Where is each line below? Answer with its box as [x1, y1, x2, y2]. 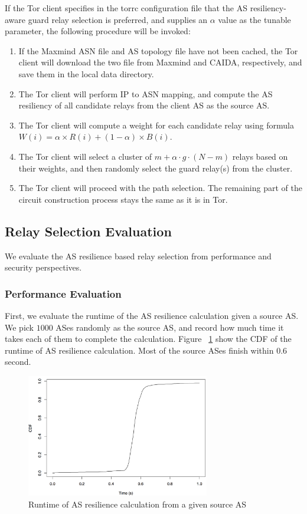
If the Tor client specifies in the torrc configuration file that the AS [5, 2, 247, 14]
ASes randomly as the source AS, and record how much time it [55, 321, 284, 333]
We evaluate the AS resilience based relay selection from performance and [5, 249, 272, 262]
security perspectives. [5, 261, 82, 274]
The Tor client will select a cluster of [18, 150, 152, 162]
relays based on [232, 150, 288, 162]
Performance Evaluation [5, 286, 122, 301]
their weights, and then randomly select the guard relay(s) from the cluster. [18, 162, 293, 174]
